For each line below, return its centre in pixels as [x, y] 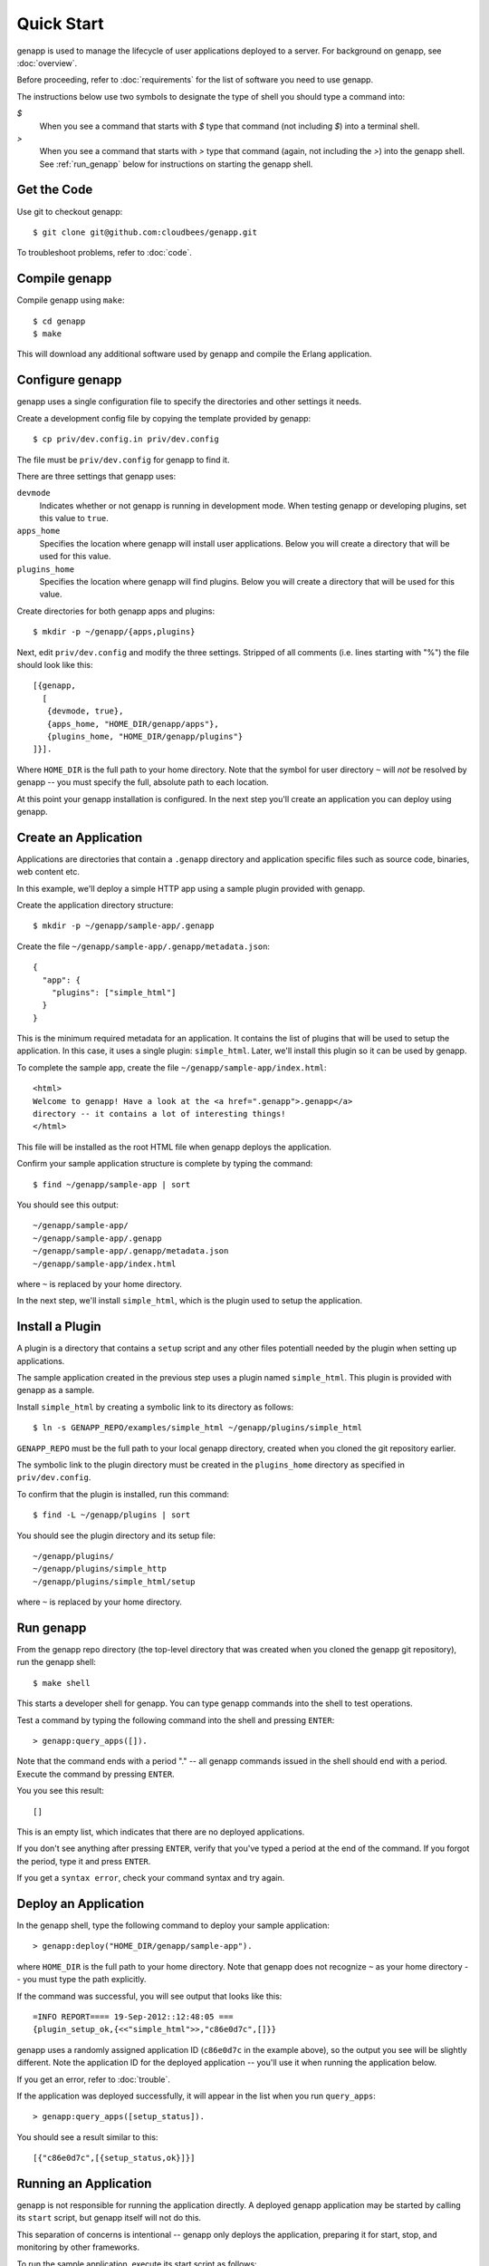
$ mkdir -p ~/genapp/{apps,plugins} [114, 632]
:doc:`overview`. [47, 63]
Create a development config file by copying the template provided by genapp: [164, 418]
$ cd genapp [59, 321]
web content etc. [48, 872]
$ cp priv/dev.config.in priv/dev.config [126, 439]
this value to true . [74, 518]
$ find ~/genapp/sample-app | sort [112, 1184]
